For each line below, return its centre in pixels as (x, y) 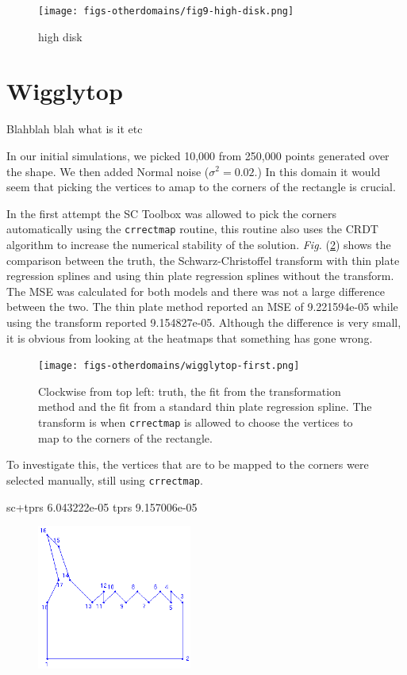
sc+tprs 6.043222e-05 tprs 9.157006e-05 (102, 506)
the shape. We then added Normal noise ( (108, 171)
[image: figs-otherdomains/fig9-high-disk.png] (166, 11)
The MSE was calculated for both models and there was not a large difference (196, 291)
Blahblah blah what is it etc (75, 129)
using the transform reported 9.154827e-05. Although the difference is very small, (204, 322)
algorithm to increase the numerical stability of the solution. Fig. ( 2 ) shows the (199, 244)
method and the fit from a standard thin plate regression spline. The (205, 407)
